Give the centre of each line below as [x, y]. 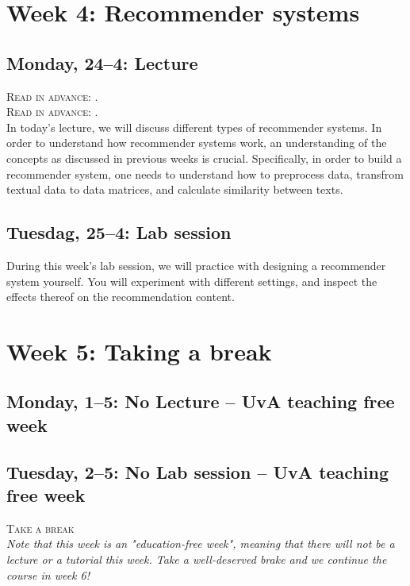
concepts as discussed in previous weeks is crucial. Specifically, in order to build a [204, 158]
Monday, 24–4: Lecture [102, 62]
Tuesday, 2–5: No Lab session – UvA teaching [197, 471]
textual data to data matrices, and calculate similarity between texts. [175, 189]
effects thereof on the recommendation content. [121, 297]
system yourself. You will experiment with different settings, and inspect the [192, 281]
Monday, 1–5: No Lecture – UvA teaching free [201, 401]
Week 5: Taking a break [139, 351]
